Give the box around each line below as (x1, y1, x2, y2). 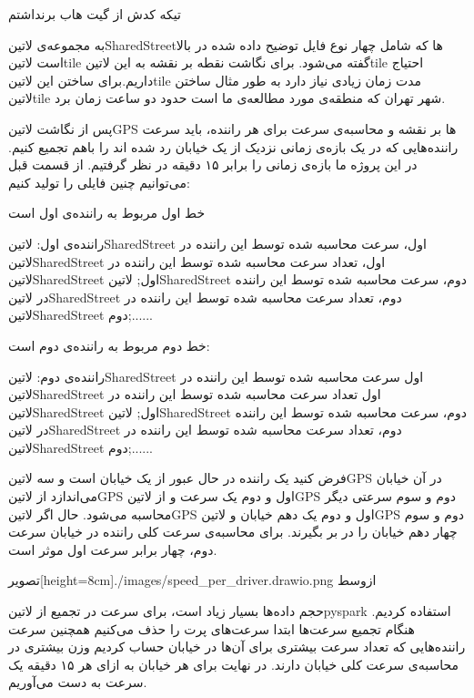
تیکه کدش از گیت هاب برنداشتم (8, 5, 181, 23)
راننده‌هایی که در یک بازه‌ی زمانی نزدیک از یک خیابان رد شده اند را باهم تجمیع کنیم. (8, 137, 459, 156)
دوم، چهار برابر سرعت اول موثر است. (8, 539, 217, 559)
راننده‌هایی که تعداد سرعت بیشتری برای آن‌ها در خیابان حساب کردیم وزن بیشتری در (8, 637, 466, 656)
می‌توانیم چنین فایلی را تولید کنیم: (8, 172, 190, 191)
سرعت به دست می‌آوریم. (8, 672, 147, 692)
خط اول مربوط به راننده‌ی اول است (8, 203, 206, 222)
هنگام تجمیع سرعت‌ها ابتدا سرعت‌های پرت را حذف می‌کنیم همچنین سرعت (8, 619, 415, 638)
